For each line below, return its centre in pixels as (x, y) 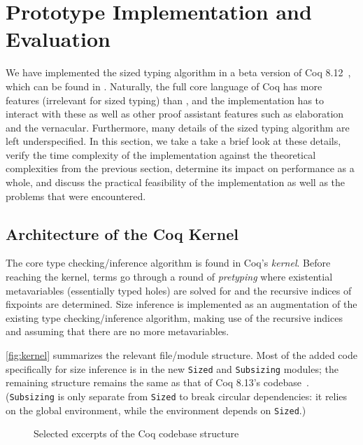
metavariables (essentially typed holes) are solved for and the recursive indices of (179, 290)
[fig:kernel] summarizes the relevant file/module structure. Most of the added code (181, 355)
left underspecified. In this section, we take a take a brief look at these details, (173, 141)
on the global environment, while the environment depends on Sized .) (156, 410)
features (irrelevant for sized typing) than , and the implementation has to (165, 100)
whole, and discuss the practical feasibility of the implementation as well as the (176, 182)
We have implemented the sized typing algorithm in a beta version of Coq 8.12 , (178, 72)
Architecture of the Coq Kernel (122, 233)
